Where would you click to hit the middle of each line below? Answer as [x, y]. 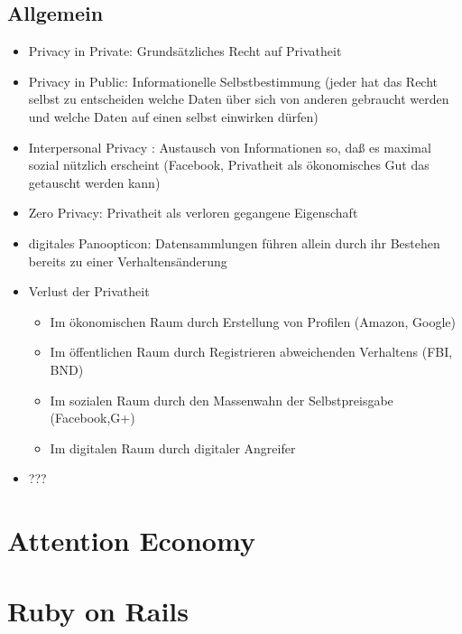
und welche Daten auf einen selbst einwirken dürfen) [173, 116]
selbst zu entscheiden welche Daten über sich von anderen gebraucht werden [239, 99]
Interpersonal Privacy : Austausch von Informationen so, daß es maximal [230, 147]
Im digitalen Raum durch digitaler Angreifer [173, 448]
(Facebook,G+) [92, 418]
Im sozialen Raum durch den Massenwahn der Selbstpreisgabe [222, 400]
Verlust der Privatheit [89, 291]
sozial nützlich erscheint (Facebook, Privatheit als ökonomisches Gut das [229, 165]
